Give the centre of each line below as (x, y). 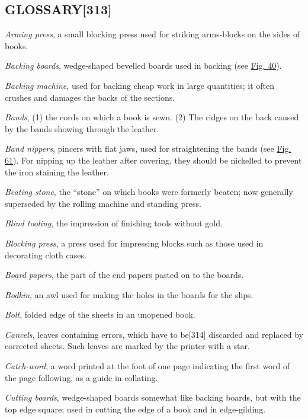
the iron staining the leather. (57, 172)
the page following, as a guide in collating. (81, 377)
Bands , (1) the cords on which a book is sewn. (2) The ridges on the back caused (152, 117)
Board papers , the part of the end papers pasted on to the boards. (124, 275)
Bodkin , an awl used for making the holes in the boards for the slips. (129, 294)
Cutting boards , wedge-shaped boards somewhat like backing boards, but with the (153, 397)
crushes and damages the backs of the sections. (90, 97)
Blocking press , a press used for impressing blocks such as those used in (134, 243)
